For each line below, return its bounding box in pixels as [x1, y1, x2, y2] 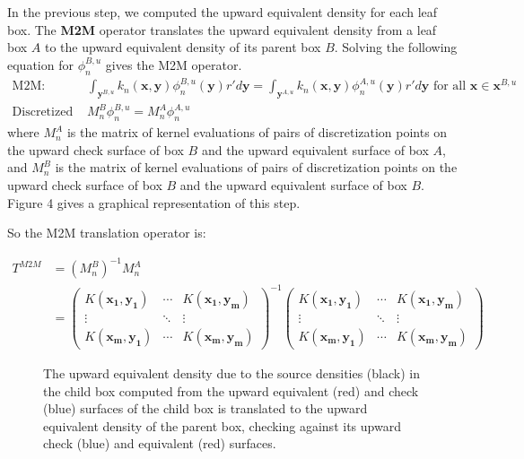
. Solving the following [334, 38, 458, 56]
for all [432, 80, 467, 93]
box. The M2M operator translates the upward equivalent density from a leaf [7, 20, 437, 39]
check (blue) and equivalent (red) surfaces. [43, 434, 276, 453]
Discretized [12, 106, 74, 119]
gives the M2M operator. [105, 55, 242, 74]
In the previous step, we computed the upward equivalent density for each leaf [7, 3, 438, 21]
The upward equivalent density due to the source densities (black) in [43, 364, 420, 383]
